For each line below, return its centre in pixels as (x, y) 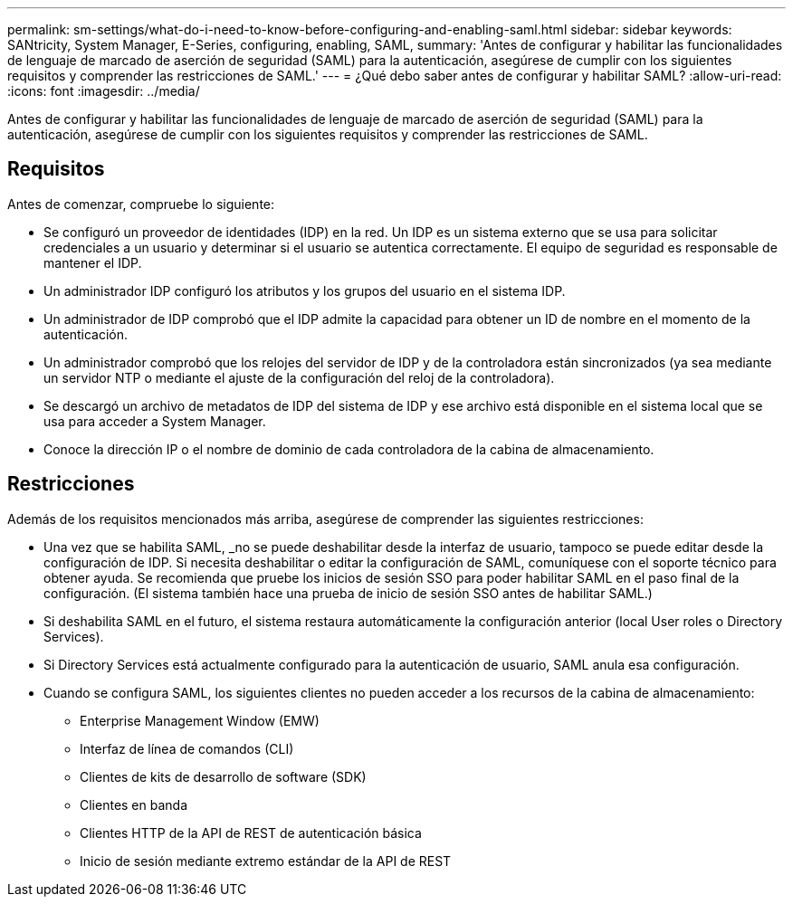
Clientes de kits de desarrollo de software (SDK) (223, 776)
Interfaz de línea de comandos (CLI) (187, 748)
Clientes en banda (134, 804)
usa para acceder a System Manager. (155, 421)
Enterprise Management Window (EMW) (200, 720)
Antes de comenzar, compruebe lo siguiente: (141, 204)
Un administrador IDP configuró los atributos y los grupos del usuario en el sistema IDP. (305, 290)
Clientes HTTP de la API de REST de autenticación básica (251, 833)
